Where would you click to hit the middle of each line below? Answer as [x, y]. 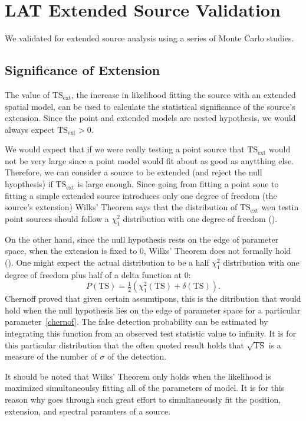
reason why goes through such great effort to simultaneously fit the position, [143, 399]
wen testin [280, 207]
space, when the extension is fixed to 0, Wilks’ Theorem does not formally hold [148, 251]
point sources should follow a [57, 218]
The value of [27, 94]
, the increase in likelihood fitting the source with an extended [183, 94]
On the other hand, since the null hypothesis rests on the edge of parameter [142, 239]
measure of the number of [51, 356]
